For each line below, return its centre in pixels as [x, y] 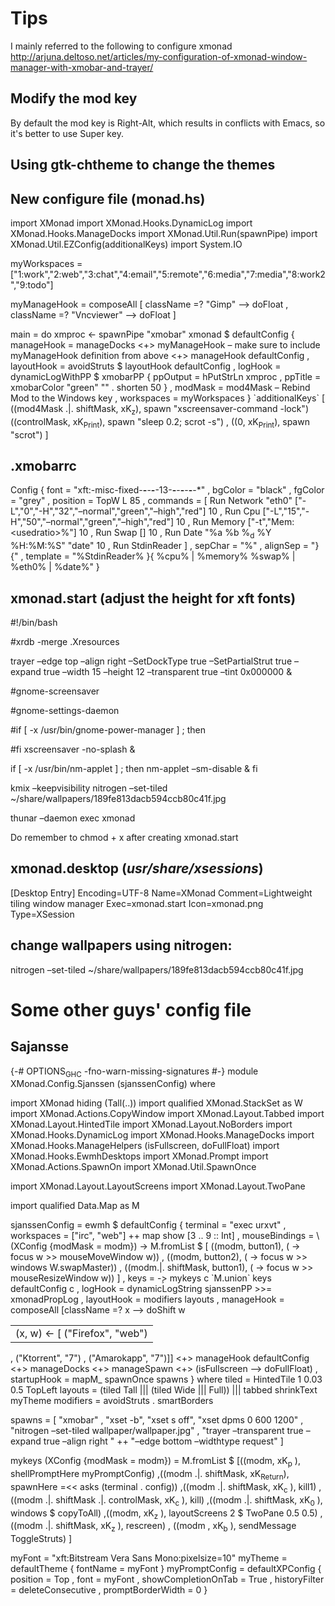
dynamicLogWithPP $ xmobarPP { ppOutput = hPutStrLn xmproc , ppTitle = [166, 376]
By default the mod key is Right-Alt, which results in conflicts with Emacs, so [168, 123]
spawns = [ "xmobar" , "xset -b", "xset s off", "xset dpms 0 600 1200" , [157, 1420]
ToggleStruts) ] [41, 1539]
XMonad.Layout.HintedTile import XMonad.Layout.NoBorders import [151, 1124]
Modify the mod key [74, 98]
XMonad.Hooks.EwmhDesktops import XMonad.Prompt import [139, 1156]
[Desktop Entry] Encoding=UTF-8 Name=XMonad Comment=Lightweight [161, 893]
